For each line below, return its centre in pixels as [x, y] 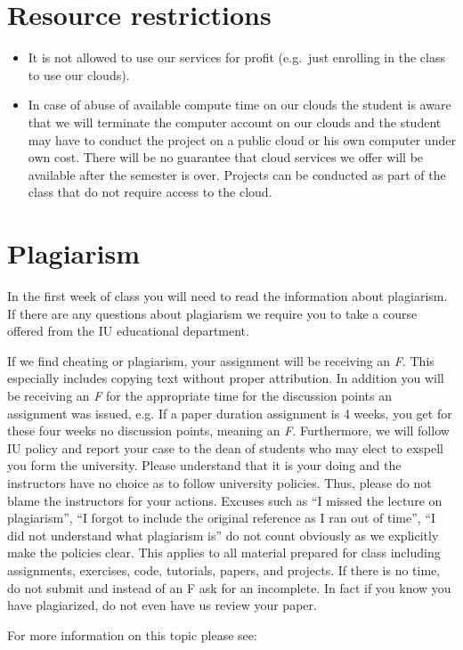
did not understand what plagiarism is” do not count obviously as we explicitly [223, 535]
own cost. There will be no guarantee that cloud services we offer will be [226, 157]
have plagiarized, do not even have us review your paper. [162, 605]
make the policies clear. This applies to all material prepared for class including [224, 552]
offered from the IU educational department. [128, 331]
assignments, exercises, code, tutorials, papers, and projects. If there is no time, [224, 569]
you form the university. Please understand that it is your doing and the [204, 465]
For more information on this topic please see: [132, 634]
